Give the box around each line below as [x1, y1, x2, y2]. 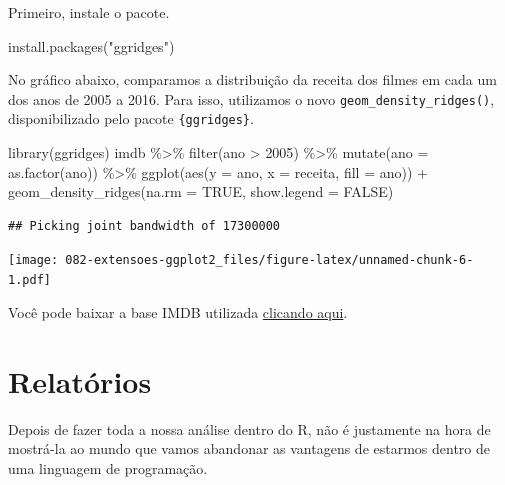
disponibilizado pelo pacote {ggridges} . [8, 108, 254, 129]
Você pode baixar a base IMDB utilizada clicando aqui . [8, 301, 348, 322]
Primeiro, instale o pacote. [8, 2, 170, 22]
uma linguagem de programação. [8, 457, 208, 478]
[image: [8, 253, 59, 268]
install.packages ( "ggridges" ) [8, 35, 175, 56]
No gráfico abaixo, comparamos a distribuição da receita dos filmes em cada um [8, 69, 497, 90]
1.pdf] [8, 273, 51, 288]
